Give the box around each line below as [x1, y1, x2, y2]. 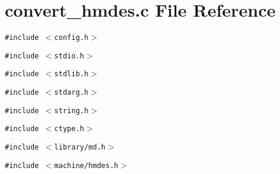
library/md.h [54, 143, 105, 152]
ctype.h [54, 125, 85, 133]
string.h [54, 106, 89, 115]
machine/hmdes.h [54, 161, 119, 170]
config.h [54, 33, 89, 42]
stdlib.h [54, 70, 89, 79]
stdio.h [54, 51, 85, 60]
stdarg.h [54, 88, 89, 97]
